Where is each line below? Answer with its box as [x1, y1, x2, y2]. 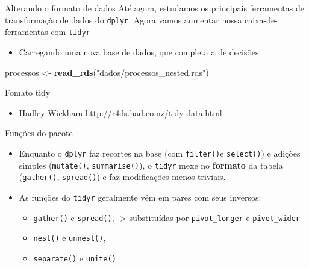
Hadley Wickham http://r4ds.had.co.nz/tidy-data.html [19, 106, 222, 119]
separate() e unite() [33, 251, 116, 264]
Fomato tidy [5, 86, 51, 99]
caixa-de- [244, 13, 278, 26]
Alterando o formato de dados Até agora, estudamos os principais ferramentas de [5, 2, 304, 14]
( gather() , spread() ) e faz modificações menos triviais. [19, 170, 226, 183]
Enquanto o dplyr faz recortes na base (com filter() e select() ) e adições [19, 146, 301, 159]
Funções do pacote [5, 126, 73, 139]
